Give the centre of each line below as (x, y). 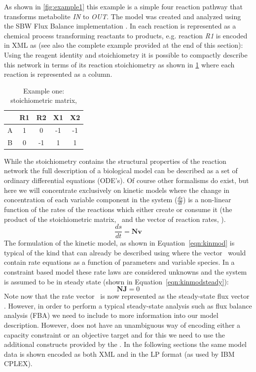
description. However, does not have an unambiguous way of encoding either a (122, 325)
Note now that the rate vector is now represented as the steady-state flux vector (127, 296)
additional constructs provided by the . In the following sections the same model (126, 344)
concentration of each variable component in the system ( (91, 200)
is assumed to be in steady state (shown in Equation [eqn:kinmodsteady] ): (116, 281)
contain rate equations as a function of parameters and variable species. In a (119, 262)
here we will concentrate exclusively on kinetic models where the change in (117, 190)
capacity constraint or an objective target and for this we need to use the (114, 334)
